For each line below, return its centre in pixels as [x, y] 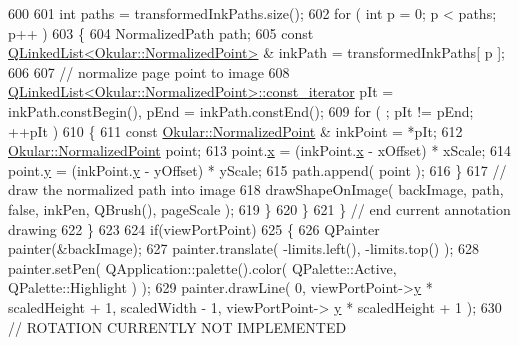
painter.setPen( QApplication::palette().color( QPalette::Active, [202, 267]
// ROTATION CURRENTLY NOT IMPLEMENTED [177, 326]
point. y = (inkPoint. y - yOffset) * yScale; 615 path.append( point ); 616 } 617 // [257, 169]
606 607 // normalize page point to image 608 [149, 71]
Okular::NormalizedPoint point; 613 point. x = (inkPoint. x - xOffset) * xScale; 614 [260, 150]
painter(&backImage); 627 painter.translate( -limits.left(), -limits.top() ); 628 [243, 248]
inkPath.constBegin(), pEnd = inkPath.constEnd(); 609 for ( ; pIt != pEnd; [241, 110]
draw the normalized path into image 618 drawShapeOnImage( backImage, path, [256, 189]
